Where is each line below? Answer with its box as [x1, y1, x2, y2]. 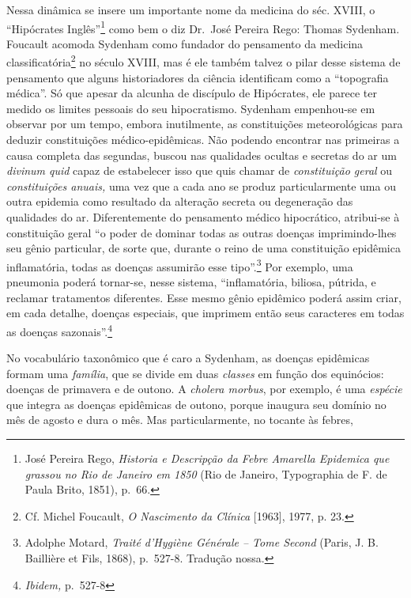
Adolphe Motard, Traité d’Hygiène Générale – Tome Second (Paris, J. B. [25, 534, 379, 551]
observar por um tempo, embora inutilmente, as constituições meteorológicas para [6, 115, 403, 132]
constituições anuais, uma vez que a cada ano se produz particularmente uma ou [6, 177, 396, 194]
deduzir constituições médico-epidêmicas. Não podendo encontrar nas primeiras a [6, 131, 400, 148]
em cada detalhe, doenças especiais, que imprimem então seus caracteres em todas [6, 305, 405, 321]
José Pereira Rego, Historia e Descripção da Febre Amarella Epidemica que [25, 450, 390, 467]
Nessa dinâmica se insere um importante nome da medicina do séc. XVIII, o [6, 2, 375, 17]
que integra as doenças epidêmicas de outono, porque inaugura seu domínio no [6, 396, 386, 412]
